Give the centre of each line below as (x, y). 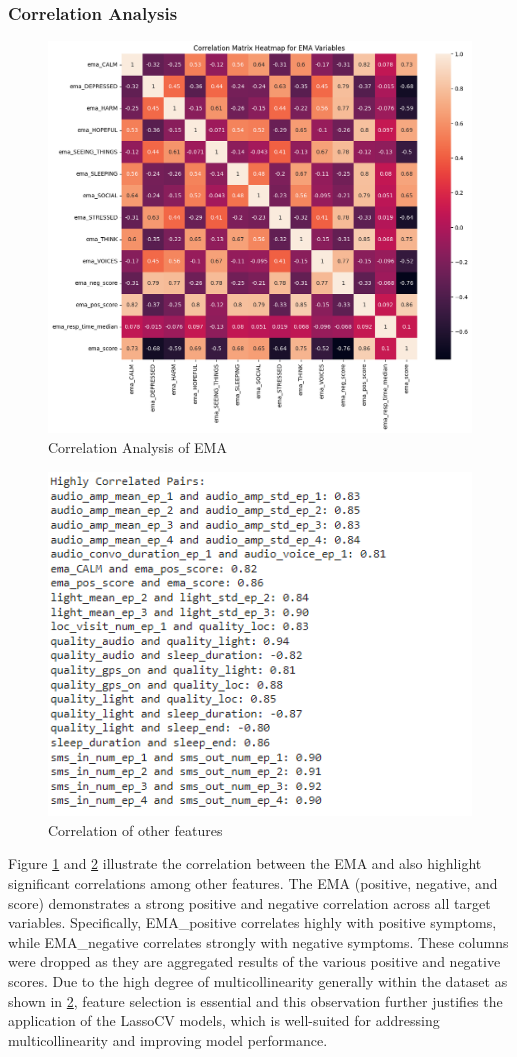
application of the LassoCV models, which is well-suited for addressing (224, 1020)
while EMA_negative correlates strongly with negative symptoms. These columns (258, 941)
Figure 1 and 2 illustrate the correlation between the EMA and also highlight (245, 863)
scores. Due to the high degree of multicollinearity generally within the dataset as (258, 981)
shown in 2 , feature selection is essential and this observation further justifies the (255, 1000)
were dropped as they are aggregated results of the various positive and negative (254, 961)
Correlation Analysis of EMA (137, 446)
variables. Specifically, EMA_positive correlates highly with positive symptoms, (252, 922)
